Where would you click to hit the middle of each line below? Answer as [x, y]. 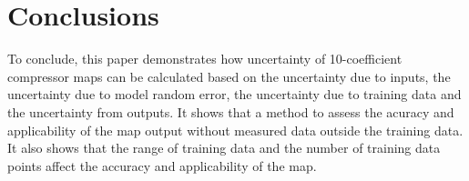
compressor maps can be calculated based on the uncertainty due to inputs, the [229, 76]
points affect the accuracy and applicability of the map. [162, 165]
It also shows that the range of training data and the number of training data [224, 148]
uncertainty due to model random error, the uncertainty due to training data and [234, 94]
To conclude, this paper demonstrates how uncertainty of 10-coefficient [205, 59]
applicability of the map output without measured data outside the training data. [235, 130]
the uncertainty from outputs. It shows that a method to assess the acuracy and [231, 111]
